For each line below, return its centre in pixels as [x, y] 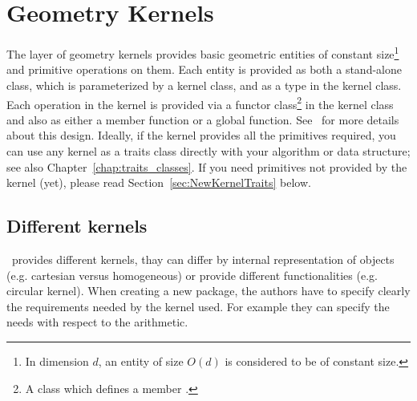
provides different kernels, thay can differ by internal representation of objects [203, 259]
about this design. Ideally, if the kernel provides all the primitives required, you [201, 135]
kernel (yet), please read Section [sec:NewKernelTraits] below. [159, 182]
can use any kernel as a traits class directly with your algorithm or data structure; [208, 151]
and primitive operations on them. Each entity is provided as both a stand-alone [204, 69]
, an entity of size [141, 360]
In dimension [57, 360]
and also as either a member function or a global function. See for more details [203, 119]
